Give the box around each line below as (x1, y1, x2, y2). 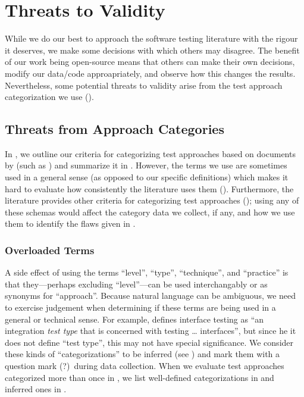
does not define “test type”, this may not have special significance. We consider (5, 336, 294, 348)
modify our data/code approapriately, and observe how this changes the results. (5, 67, 296, 79)
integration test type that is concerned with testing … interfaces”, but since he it (5, 324, 296, 337)
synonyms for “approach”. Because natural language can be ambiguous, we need (5, 289, 296, 302)
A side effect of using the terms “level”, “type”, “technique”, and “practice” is (5, 266, 289, 279)
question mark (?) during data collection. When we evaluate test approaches (5, 360, 284, 372)
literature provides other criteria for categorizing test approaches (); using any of (5, 194, 299, 207)
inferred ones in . (5, 383, 67, 395)
